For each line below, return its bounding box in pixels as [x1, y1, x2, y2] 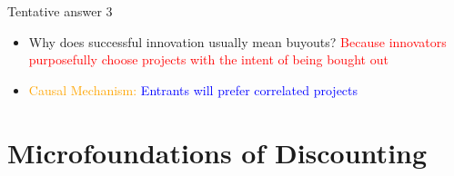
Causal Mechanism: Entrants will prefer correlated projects [28, 80, 358, 99]
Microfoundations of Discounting [7, 133, 428, 171]
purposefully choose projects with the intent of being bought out [28, 50, 388, 69]
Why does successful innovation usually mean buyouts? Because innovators [28, 32, 447, 51]
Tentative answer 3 [7, 2, 113, 20]
